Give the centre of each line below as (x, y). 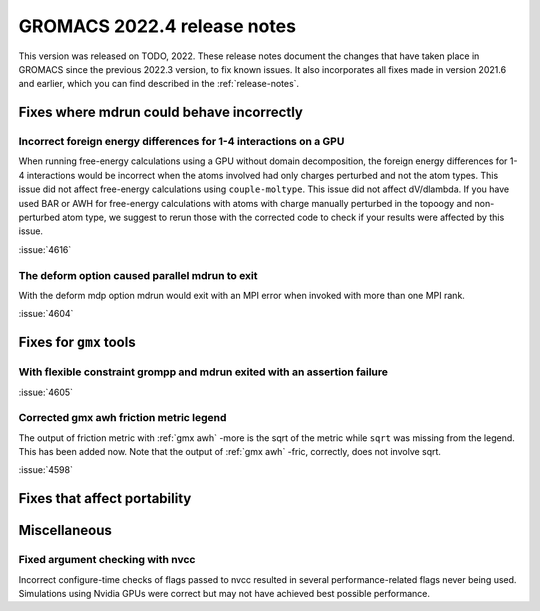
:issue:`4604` (46, 314)
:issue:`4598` (46, 470)
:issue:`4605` (46, 392)
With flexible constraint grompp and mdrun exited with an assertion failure (203, 372)
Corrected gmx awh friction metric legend (122, 418)
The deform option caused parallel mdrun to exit (138, 275)
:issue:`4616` (45, 249)
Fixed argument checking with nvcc (107, 560)
